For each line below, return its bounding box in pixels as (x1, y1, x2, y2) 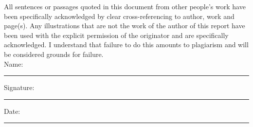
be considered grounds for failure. (4, 49, 104, 59)
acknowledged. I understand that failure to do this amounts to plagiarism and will (4, 39, 249, 50)
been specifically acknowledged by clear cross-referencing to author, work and (4, 11, 235, 21)
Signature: (4, 82, 35, 92)
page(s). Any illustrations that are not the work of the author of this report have (4, 20, 245, 31)
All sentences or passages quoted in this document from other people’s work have (4, 1, 246, 11)
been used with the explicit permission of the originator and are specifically (4, 30, 229, 40)
